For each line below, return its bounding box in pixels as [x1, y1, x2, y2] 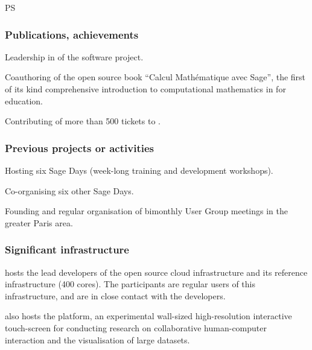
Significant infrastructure [5, 242, 129, 257]
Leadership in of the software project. [5, 50, 144, 63]
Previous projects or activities [5, 140, 154, 155]
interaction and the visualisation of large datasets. [5, 333, 190, 346]
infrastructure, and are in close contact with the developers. [5, 289, 226, 302]
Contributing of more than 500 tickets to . [5, 115, 161, 127]
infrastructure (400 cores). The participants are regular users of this [5, 278, 255, 290]
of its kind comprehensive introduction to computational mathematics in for [5, 83, 286, 95]
